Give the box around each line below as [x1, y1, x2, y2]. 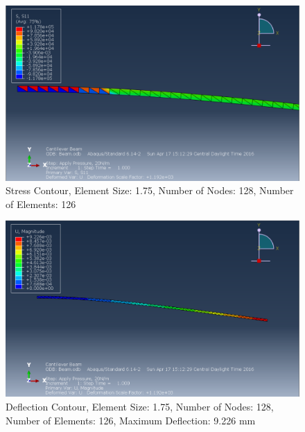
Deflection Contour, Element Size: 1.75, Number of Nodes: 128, [6, 399, 274, 414]
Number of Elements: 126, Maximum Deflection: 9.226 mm [6, 413, 256, 427]
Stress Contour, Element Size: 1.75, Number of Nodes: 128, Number [6, 183, 294, 198]
